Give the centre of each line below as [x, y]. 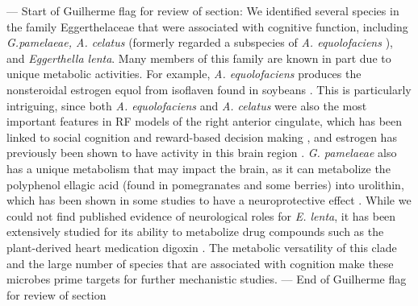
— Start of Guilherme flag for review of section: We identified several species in [203, 10]
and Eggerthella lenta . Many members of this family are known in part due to [199, 58]
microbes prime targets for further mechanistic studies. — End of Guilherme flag [207, 279]
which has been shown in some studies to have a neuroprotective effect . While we [209, 200]
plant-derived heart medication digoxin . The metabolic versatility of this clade [202, 247]
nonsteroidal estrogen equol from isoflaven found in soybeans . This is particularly [209, 89]
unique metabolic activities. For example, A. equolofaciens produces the [184, 74]
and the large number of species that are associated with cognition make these [200, 263]
